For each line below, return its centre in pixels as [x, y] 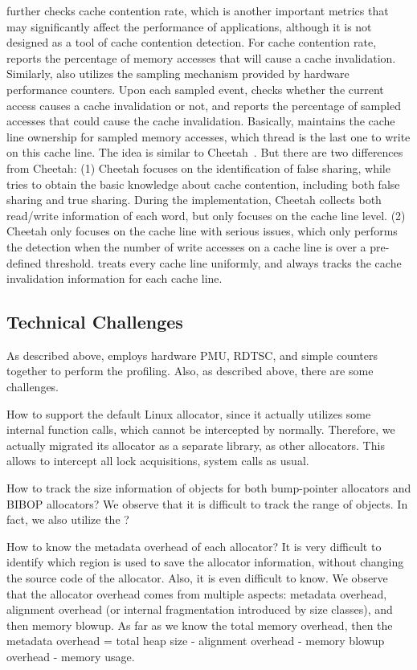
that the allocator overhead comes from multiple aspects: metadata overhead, [197, 593]
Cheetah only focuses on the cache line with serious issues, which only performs [202, 231]
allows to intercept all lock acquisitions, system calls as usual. [158, 461]
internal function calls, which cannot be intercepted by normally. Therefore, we [201, 429]
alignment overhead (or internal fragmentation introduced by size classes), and [200, 609]
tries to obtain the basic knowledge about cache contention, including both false [203, 184]
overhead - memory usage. [71, 656]
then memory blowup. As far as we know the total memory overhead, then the [200, 625]
